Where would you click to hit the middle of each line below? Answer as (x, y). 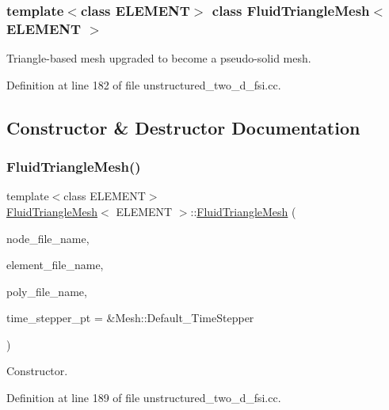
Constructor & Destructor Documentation (183, 127)
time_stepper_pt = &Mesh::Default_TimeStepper (130, 318)
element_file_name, (55, 265)
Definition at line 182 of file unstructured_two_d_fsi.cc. (144, 84)
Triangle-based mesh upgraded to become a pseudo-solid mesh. (159, 58)
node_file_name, (48, 238)
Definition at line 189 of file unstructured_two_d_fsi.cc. (144, 398)
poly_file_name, (47, 291)
